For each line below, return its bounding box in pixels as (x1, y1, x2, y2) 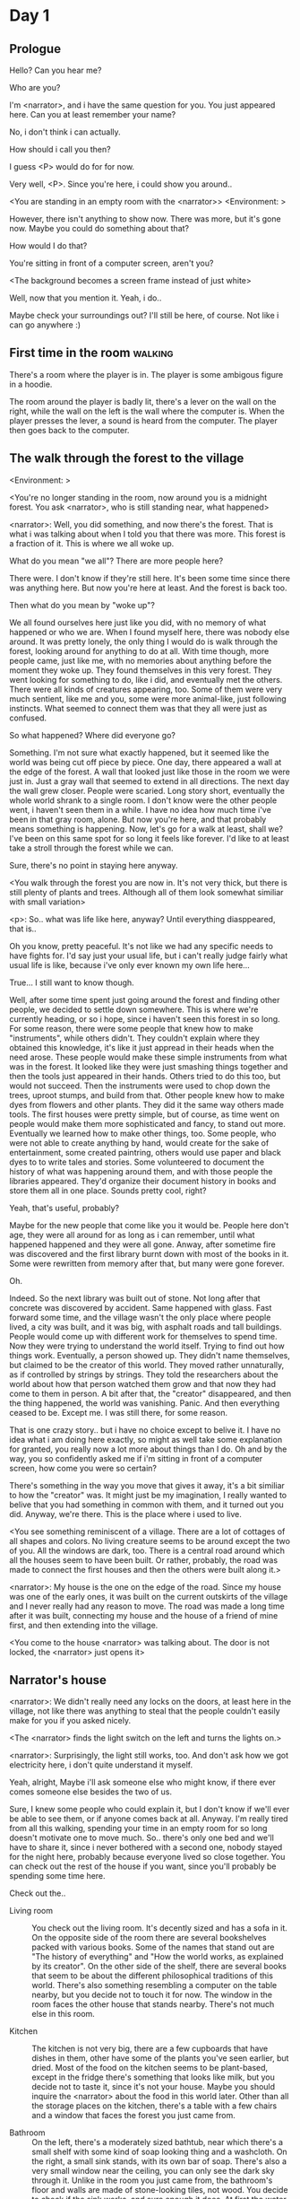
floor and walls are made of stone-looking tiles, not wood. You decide (31, 2185, 288, 2195)
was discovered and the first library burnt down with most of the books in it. (9, 1248, 289, 1259)
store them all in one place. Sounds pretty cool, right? (9, 1185, 207, 1196)
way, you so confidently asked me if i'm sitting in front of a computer (9, 1453, 263, 1463)
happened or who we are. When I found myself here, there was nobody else (9, 626, 290, 637)
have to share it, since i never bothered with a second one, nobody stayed (9, 1842, 283, 1853)
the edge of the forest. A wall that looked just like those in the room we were (9, 766, 291, 777)
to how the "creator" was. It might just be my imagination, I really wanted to (9, 1489, 287, 1500)
